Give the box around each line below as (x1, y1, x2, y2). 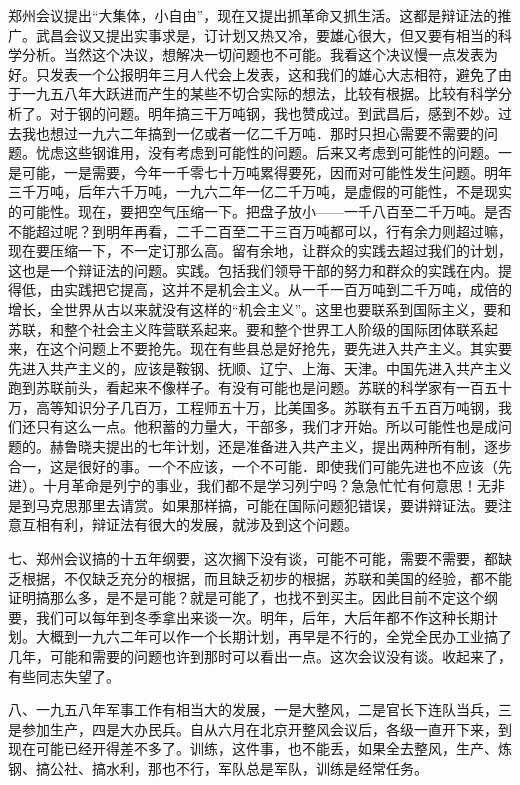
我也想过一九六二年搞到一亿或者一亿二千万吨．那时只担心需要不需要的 (21, 122, 484, 143)
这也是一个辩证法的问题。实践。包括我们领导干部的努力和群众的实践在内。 (8, 259, 498, 280)
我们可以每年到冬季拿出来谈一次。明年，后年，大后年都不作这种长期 (35, 606, 484, 627)
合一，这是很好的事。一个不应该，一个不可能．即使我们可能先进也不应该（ (8, 455, 498, 476)
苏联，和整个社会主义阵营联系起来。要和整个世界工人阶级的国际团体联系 (8, 318, 484, 339)
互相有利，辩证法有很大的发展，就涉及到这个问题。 (21, 514, 358, 535)
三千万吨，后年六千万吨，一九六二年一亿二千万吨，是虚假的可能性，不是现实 (8, 181, 512, 202)
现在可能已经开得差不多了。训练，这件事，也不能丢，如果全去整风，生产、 (8, 738, 498, 759)
